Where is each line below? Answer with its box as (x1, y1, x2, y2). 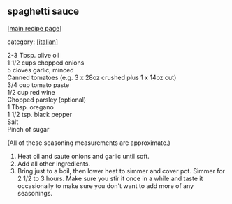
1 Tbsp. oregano (7, 102, 54, 111)
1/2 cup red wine (7, 88, 55, 96)
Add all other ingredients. (17, 159, 91, 168)
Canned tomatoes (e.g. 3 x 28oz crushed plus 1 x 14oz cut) (7, 73, 177, 81)
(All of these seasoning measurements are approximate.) (7, 139, 171, 147)
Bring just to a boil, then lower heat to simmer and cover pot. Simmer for (17, 166, 226, 175)
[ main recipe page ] (7, 24, 62, 32)
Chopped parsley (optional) (7, 95, 86, 104)
